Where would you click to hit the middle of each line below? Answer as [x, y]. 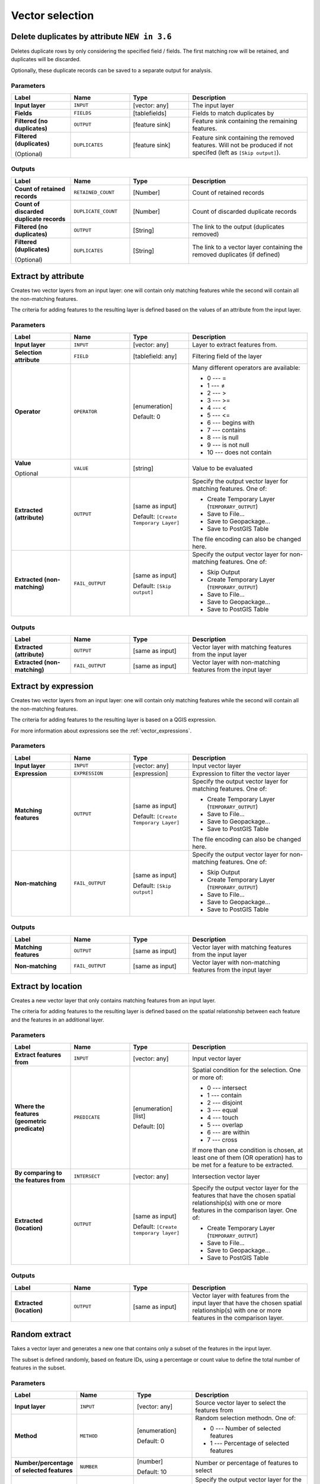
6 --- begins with [231, 423]
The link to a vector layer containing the [247, 247]
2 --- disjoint [225, 1102]
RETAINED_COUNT [94, 193]
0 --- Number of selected [246, 1429]
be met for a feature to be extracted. [243, 1165]
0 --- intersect [227, 1087]
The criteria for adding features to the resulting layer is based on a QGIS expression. [113, 720]
